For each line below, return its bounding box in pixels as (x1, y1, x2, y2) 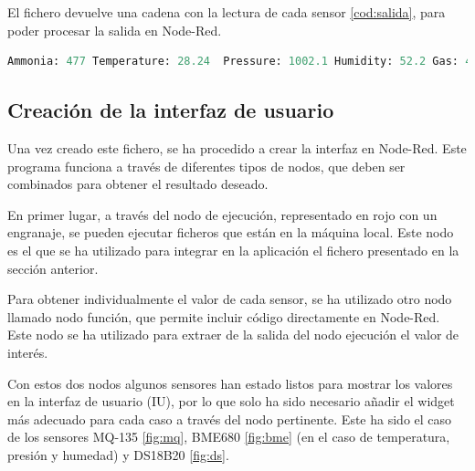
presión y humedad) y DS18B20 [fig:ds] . (7, 445, 229, 464)
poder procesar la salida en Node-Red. (7, 20, 222, 39)
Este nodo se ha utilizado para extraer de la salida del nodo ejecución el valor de (7, 325, 459, 344)
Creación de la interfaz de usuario (7, 96, 334, 124)
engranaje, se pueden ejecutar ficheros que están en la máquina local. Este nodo (7, 223, 454, 242)
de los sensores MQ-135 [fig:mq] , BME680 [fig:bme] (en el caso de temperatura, (7, 427, 450, 446)
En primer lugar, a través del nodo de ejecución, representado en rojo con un (7, 204, 438, 224)
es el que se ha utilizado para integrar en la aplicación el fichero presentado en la (7, 240, 459, 259)
